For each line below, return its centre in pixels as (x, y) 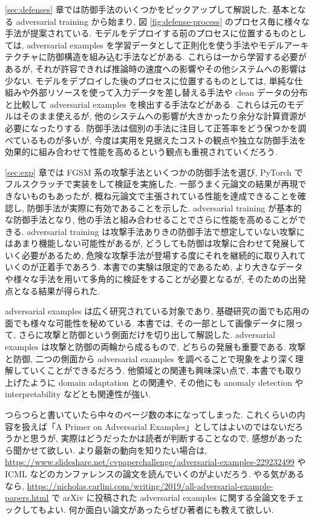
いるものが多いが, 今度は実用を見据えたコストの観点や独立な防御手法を (164, 140)
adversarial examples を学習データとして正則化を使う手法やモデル (155, 45)
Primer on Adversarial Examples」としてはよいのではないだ (180, 426)
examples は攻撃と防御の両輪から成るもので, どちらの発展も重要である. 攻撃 (155, 347)
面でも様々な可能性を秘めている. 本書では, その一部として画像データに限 (150, 322)
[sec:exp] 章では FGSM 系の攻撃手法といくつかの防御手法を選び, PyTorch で (154, 172)
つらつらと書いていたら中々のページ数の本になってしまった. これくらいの (151, 414)
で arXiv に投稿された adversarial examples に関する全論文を (169, 498)
